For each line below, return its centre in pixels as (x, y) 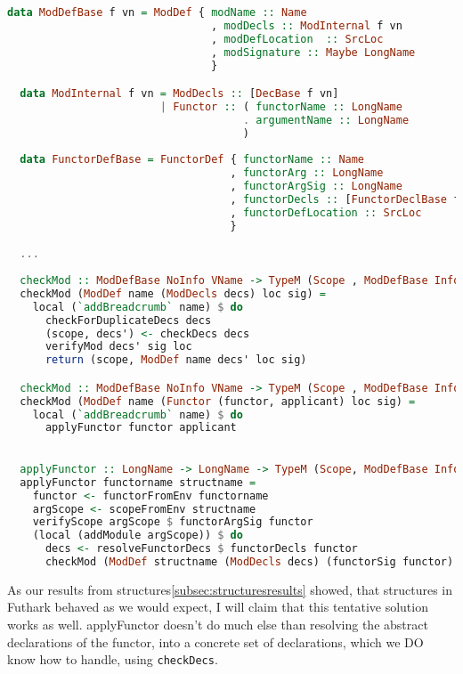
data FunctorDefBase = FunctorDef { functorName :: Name (192, 160)
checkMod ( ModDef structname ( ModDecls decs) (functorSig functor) (249, 562)
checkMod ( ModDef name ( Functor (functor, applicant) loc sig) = (218, 401)
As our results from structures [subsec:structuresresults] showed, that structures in (230, 589)
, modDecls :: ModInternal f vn (307, 25)
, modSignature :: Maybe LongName (313, 52)
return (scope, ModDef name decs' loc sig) (176, 360)
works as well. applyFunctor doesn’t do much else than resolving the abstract (218, 625)
